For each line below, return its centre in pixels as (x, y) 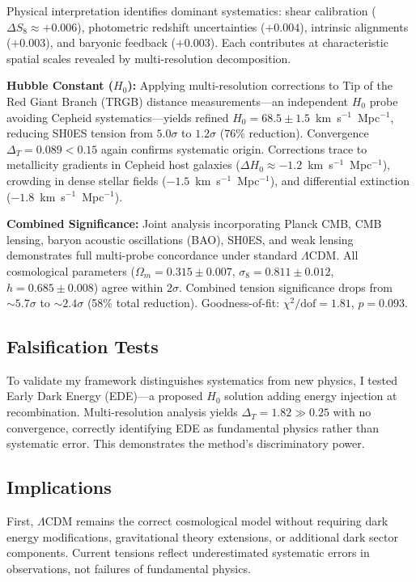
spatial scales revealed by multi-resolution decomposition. (149, 58)
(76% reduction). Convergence (294, 133)
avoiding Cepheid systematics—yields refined (118, 117)
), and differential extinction (340, 180)
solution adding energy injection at (311, 396)
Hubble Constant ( (60, 85)
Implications (59, 487)
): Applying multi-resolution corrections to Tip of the (260, 85)
